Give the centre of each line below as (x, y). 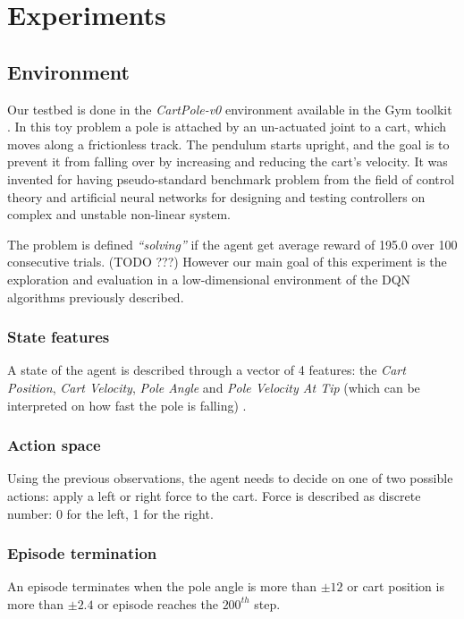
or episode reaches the (158, 603)
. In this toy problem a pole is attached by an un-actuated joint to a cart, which (227, 127)
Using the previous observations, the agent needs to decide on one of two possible (230, 478)
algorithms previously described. (96, 297)
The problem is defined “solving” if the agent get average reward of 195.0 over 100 (232, 244)
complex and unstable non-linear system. (119, 214)
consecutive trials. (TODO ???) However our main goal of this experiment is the (227, 262)
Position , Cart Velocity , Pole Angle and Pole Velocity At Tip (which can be (214, 387)
